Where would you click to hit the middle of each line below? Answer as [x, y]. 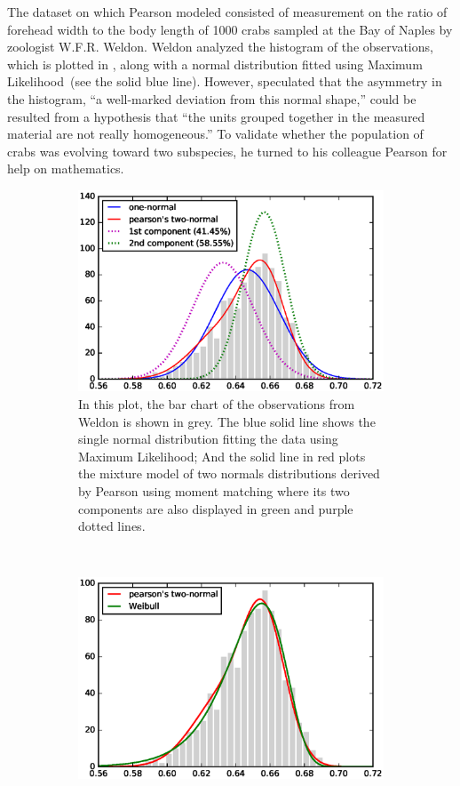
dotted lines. [112, 526]
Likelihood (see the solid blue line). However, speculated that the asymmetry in [225, 81]
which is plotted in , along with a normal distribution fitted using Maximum [215, 64]
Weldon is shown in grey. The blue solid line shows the [227, 421]
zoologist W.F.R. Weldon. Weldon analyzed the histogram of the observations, [220, 47]
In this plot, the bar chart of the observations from [217, 403]
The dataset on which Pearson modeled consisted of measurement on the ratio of [227, 12]
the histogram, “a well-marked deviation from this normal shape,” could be [212, 98]
